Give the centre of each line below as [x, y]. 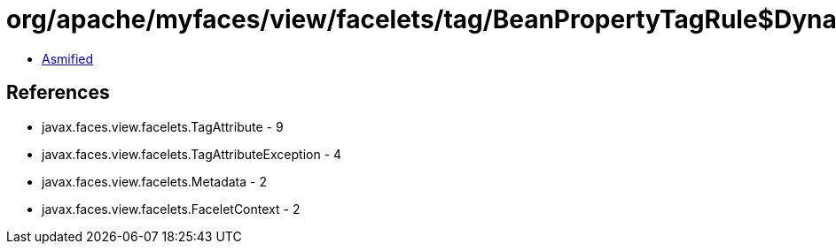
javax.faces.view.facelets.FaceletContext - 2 [171, 209]
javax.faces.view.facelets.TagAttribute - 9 [163, 126]
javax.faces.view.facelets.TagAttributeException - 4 [192, 154]
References [58, 93]
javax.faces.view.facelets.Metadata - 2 [154, 181]
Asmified [68, 58]
